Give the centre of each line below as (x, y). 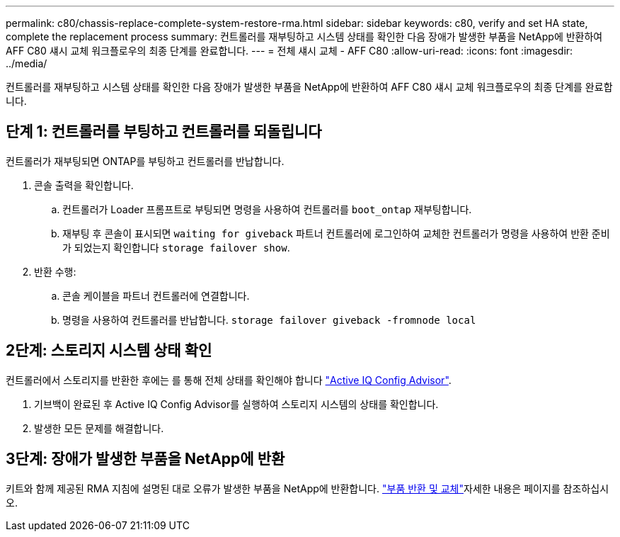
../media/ (27, 63)
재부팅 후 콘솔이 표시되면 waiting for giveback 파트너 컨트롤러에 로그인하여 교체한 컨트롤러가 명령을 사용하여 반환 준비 (336, 233)
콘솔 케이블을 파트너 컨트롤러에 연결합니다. (156, 295)
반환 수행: (55, 271)
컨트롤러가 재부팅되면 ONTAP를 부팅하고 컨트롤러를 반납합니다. (145, 161)
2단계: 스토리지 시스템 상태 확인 (109, 351)
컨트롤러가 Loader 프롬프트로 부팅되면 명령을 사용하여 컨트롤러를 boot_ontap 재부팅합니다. (267, 209)
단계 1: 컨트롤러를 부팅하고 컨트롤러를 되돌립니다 (164, 132)
